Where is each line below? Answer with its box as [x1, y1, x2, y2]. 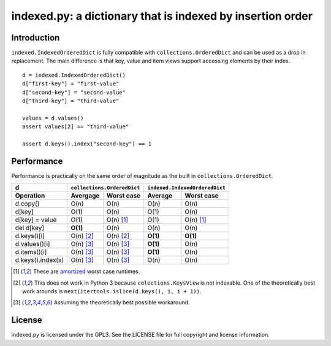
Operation [15, 191, 45, 200]
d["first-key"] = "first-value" [22, 80, 120, 87]
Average [147, 191, 173, 200]
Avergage [70, 191, 100, 200]
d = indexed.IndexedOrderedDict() [22, 71, 126, 79]
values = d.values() [22, 114, 84, 121]
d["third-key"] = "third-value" [22, 98, 120, 104]
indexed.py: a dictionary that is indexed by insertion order [11, 9, 313, 23]
